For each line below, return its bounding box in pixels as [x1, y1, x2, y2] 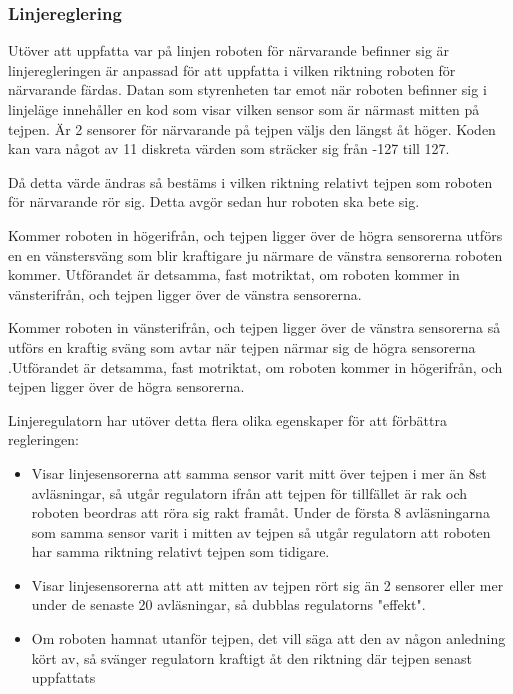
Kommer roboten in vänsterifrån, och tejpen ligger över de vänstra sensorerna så [8, 317, 501, 338]
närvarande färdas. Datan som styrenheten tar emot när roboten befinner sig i [8, 79, 487, 100]
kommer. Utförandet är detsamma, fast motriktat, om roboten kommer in [8, 264, 460, 285]
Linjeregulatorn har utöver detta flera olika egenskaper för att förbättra [8, 409, 447, 430]
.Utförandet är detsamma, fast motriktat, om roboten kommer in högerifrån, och [8, 356, 503, 377]
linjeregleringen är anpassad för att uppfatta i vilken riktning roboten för [8, 59, 456, 80]
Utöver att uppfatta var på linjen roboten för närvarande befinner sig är [8, 40, 450, 61]
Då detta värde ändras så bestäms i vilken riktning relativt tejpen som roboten [8, 171, 493, 192]
